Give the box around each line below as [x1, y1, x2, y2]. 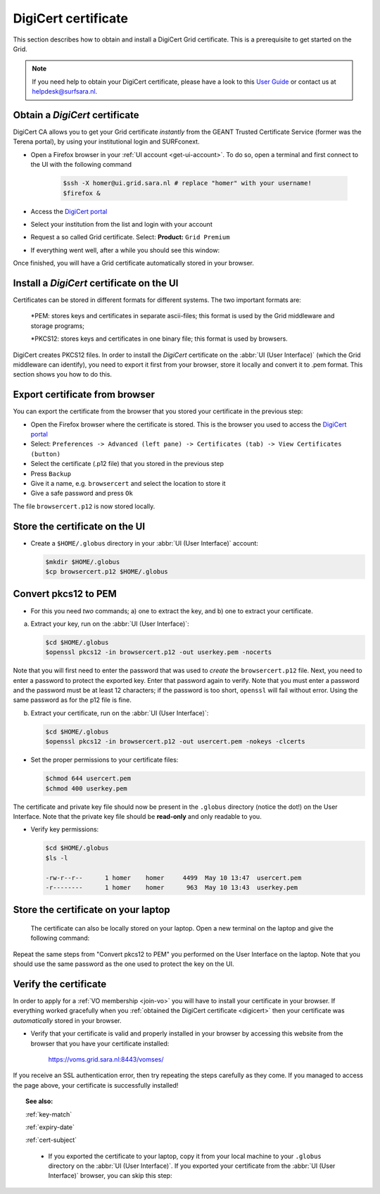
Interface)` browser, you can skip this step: [48, 1171, 172, 1180]
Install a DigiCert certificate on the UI [13, 277, 179, 289]
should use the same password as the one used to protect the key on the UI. [13, 960, 235, 968]
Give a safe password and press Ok [30, 489, 133, 498]
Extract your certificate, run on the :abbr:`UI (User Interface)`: [30, 708, 209, 717]
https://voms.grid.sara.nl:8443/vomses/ [48, 1055, 164, 1063]
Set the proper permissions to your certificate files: [30, 755, 179, 764]
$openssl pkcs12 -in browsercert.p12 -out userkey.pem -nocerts [45, 648, 272, 656]
